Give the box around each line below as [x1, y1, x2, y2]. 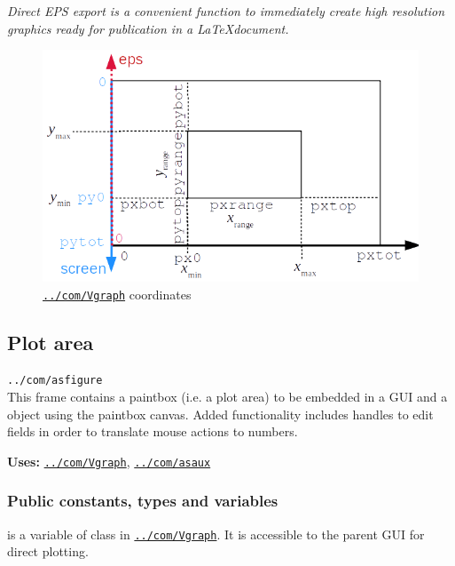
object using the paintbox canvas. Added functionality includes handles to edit [7, 404, 434, 423]
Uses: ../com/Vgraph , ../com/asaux [7, 451, 211, 470]
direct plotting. [7, 542, 89, 561]
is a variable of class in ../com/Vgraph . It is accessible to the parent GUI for [7, 524, 425, 543]
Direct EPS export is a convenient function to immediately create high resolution [7, 2, 445, 20]
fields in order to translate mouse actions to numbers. [7, 422, 298, 441]
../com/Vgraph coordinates [43, 284, 192, 303]
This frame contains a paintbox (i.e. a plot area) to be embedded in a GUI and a [7, 387, 448, 406]
